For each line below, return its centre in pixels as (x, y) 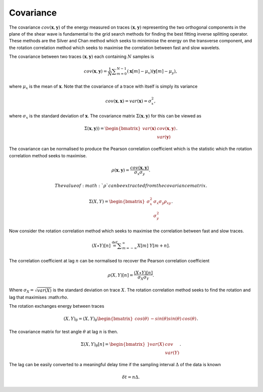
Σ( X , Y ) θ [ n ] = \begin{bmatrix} (113, 345)
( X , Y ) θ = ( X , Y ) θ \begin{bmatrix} (98, 319)
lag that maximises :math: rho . (38, 297)
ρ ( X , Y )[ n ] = (121, 275)
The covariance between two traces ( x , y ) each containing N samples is (82, 56)
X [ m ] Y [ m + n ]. (154, 246)
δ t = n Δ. (131, 377)
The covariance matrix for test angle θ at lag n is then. (64, 332)
